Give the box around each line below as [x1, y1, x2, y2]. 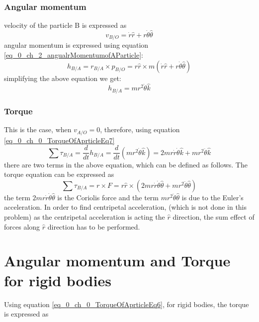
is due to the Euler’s [181, 192, 244, 202]
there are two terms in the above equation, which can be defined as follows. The [4, 159, 248, 169]
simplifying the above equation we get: [4, 73, 121, 83]
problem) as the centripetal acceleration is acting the [4, 212, 165, 222]
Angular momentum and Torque [4, 250, 231, 271]
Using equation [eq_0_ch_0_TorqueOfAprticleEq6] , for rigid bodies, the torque [4, 299, 249, 309]
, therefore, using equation [100, 124, 180, 135]
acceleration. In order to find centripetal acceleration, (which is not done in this [4, 202, 247, 212]
